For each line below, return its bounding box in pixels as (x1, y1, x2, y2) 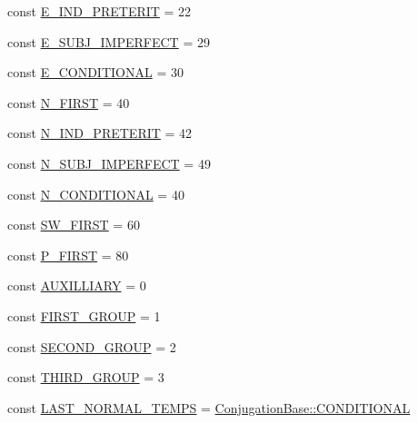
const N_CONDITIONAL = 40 (7, 184, 184, 203)
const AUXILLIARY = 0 (7, 276, 146, 295)
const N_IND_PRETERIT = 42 (7, 123, 193, 143)
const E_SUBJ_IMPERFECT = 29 (7, 32, 210, 51)
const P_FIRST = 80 (7, 245, 129, 264)
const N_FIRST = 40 (7, 93, 130, 112)
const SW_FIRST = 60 (7, 215, 140, 234)
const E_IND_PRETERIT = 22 (7, 2, 192, 20)
